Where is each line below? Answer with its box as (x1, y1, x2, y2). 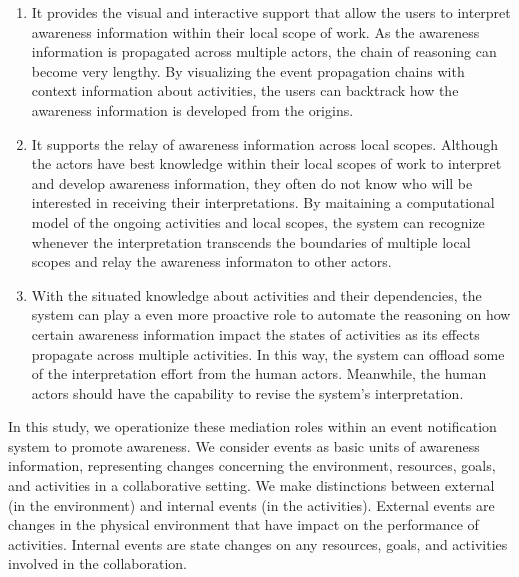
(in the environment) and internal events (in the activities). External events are (8, 494, 495, 515)
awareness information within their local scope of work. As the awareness (31, 21, 480, 42)
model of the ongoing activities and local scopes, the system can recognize (31, 211, 485, 232)
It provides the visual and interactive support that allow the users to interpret (31, 2, 511, 22)
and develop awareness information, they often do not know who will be (31, 172, 473, 193)
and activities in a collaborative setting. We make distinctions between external (8, 475, 495, 496)
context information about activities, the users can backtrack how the (31, 80, 459, 101)
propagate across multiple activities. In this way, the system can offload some (31, 343, 505, 364)
